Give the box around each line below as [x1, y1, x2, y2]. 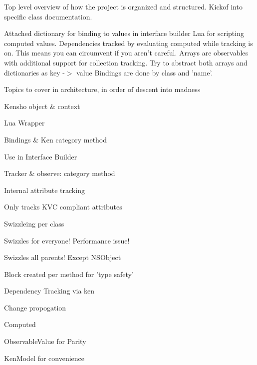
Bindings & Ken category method [4, 134, 107, 144]
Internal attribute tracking [4, 184, 85, 195]
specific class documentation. [4, 11, 92, 21]
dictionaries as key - [4, 67, 65, 77]
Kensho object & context [4, 100, 80, 111]
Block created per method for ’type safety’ [4, 268, 134, 279]
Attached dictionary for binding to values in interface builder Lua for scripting [4, 28, 244, 38]
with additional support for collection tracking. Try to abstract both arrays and [4, 57, 248, 67]
